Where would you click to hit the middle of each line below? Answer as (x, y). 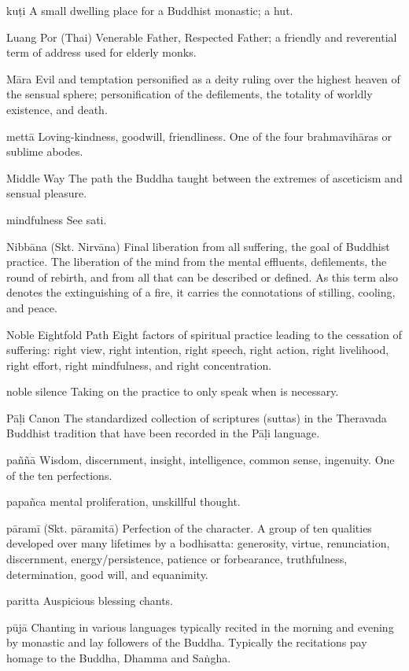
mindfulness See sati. (57, 219)
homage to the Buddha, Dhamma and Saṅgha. (119, 658)
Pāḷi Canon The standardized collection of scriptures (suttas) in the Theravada (197, 417)
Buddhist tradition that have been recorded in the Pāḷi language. (163, 433)
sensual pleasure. (47, 193)
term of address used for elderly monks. (101, 52)
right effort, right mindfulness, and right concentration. (139, 365)
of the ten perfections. (59, 475)
